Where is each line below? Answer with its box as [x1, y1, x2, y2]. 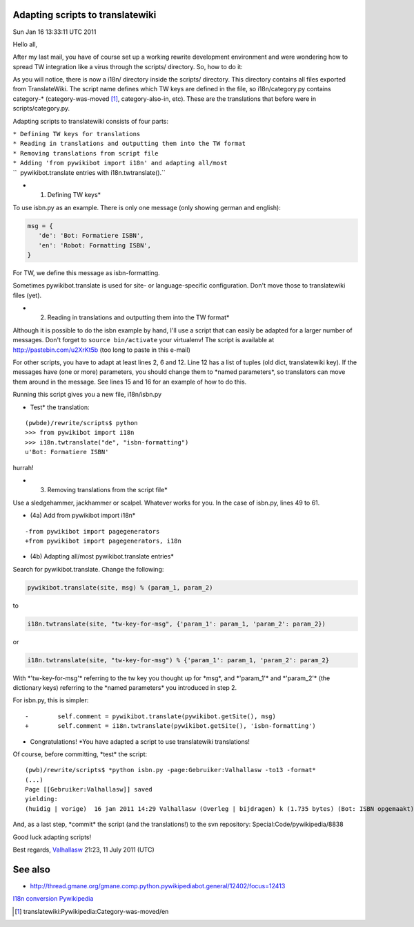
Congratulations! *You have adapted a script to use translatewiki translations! [30, 737, 250, 746]
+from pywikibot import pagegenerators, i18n [25, 536, 182, 545]
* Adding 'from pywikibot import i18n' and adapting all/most [12, 159, 228, 167]
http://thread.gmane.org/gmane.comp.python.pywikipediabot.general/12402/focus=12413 [30, 881, 286, 890]
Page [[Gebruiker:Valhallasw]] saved [25, 785, 153, 794]
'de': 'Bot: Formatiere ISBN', [38, 232, 144, 240]
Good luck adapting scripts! [12, 833, 92, 841]
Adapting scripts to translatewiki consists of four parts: [12, 117, 169, 125]
